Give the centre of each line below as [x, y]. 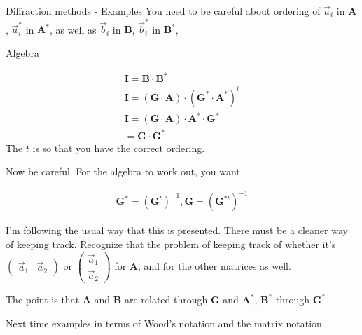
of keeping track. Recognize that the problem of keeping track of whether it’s [171, 244]
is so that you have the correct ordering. [119, 148]
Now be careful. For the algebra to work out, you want [123, 171]
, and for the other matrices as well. [215, 265]
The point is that [43, 299]
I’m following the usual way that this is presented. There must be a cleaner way [177, 230]
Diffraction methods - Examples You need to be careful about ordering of [163, 11]
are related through [166, 299]
